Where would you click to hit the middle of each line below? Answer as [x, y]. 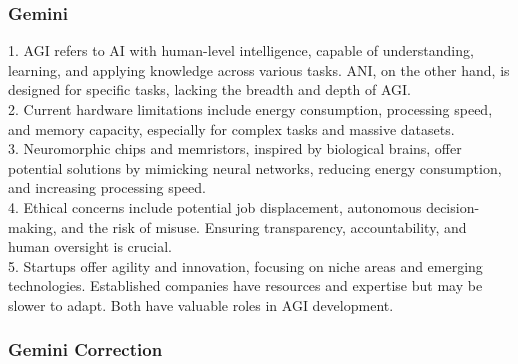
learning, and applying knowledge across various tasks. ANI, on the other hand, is [259, 69]
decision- [453, 206]
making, [32, 226]
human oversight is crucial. [90, 246]
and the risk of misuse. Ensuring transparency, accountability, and [264, 226]
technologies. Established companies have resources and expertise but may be [245, 285]
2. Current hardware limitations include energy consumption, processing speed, [250, 109]
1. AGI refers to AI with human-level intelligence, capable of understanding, [241, 50]
